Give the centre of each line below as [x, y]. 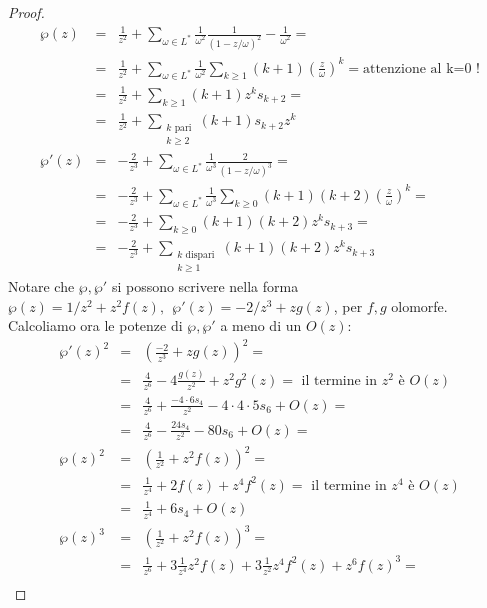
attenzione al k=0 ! [421, 68]
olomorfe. [419, 305]
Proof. [26, 12]
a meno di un [261, 325]
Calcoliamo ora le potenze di [95, 325]
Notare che [41, 286]
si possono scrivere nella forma [205, 286]
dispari [200, 254]
